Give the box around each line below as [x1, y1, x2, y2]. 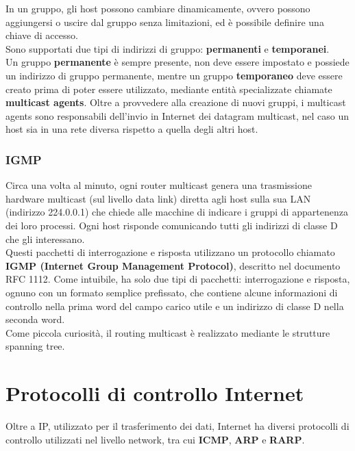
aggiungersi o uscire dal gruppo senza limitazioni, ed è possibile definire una [5, 14, 324, 29]
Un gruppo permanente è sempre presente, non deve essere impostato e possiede [5, 55, 350, 69]
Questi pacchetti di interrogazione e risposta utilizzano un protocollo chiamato [5, 245, 335, 259]
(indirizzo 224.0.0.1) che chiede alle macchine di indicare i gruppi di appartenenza [5, 205, 348, 219]
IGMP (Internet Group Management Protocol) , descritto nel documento [5, 258, 341, 272]
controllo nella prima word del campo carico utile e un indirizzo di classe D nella [5, 298, 344, 313]
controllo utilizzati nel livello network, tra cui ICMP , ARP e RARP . [5, 432, 305, 446]
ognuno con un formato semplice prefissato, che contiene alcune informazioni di [5, 285, 338, 299]
